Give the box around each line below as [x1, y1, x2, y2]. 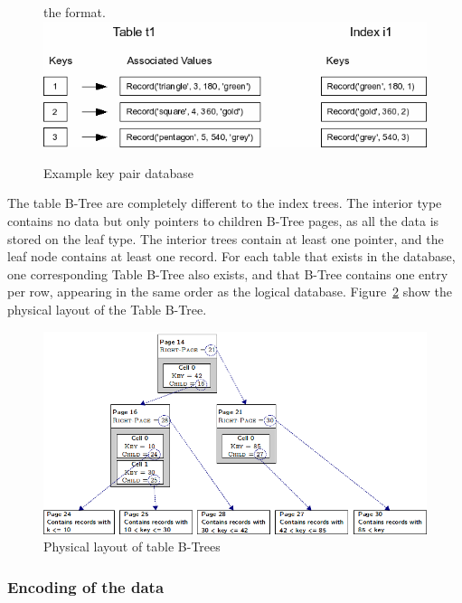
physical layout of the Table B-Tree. [7, 299, 207, 318]
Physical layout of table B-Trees [43, 537, 221, 556]
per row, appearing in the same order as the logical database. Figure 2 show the [7, 282, 452, 301]
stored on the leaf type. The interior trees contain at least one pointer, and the [7, 229, 444, 248]
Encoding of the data [7, 575, 165, 598]
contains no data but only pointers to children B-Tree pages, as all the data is [7, 211, 439, 230]
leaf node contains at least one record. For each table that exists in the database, [7, 247, 456, 266]
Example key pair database [43, 163, 193, 182]
